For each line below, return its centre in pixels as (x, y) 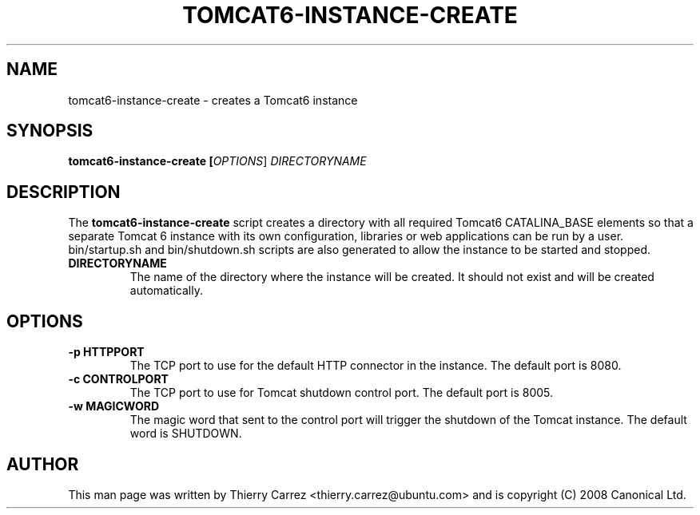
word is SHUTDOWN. (186, 434)
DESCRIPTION (64, 192)
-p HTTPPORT (106, 352)
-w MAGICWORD (114, 406)
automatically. (167, 291)
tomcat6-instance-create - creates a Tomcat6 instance (213, 100)
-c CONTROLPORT (118, 379)
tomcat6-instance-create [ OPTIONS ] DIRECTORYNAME (217, 161)
